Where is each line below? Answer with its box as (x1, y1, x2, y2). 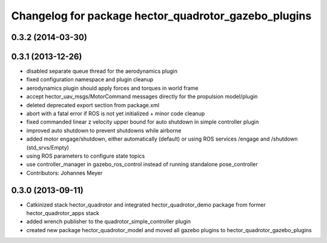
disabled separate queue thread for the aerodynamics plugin (26, 67, 178, 75)
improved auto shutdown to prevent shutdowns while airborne (26, 127, 182, 134)
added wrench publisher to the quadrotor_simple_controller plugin (26, 218, 191, 225)
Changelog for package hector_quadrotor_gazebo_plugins (11, 9, 312, 22)
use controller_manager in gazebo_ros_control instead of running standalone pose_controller (26, 161, 259, 168)
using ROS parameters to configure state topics (26, 152, 145, 159)
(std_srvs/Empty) (26, 144, 70, 151)
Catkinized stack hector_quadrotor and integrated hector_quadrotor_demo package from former (26, 201, 266, 208)
